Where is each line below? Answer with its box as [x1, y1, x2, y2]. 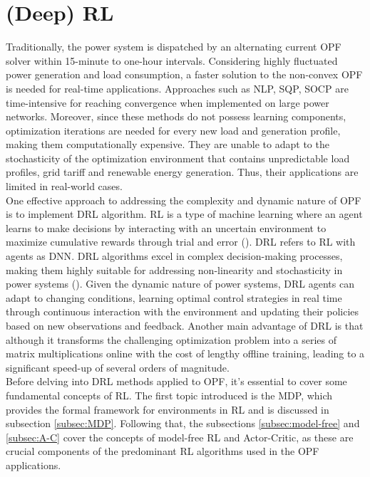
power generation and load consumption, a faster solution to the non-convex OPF [6, 67, 363, 82]
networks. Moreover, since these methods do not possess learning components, [6, 109, 346, 124]
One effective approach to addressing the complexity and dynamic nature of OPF [6, 192, 361, 207]
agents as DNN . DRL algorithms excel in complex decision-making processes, [6, 248, 343, 263]
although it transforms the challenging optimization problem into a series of [6, 332, 337, 347]
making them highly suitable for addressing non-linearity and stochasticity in [6, 262, 343, 277]
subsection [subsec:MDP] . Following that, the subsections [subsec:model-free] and [6, 416, 360, 431]
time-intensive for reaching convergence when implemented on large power [6, 95, 329, 110]
